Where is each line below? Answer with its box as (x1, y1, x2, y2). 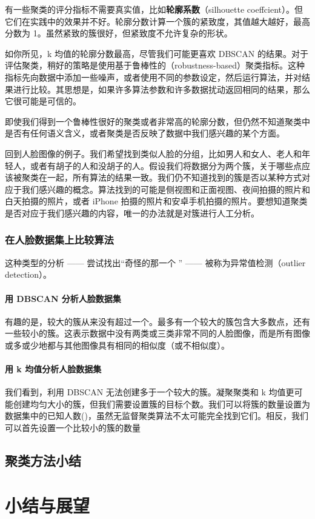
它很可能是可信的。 (5, 95, 81, 107)
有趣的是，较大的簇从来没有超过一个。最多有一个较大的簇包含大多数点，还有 (5, 315, 310, 327)
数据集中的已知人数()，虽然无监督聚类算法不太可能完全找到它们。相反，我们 (5, 409, 308, 422)
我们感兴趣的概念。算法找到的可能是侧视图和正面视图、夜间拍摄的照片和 (21, 182, 310, 195)
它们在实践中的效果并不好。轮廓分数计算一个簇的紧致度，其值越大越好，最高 (5, 15, 310, 27)
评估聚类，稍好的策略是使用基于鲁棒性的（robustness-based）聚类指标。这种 (5, 59, 305, 72)
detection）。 (5, 268, 51, 281)
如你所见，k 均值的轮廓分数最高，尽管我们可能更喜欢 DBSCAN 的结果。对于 (5, 47, 308, 59)
